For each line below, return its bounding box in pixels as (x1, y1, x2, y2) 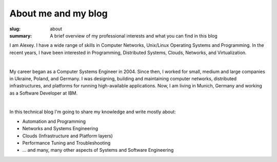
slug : (9, 26, 21, 32)
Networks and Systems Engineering (22, 125, 98, 132)
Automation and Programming (22, 118, 86, 124)
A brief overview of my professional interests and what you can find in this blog (50, 32, 217, 39)
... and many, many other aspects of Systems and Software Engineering (22, 147, 174, 153)
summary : (9, 32, 32, 39)
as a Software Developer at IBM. (9, 90, 78, 96)
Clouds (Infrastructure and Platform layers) (22, 133, 113, 139)
